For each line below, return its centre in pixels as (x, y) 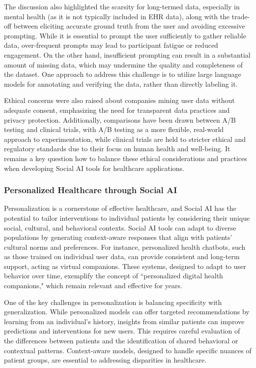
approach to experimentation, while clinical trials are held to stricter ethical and (125, 139)
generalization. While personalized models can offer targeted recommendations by (127, 312)
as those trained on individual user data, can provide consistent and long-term (122, 256)
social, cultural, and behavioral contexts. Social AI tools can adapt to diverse (120, 227)
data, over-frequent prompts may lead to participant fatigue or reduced (111, 45)
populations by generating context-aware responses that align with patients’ (118, 237)
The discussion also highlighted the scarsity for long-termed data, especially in (122, 6)
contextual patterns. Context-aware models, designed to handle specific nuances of (128, 350)
